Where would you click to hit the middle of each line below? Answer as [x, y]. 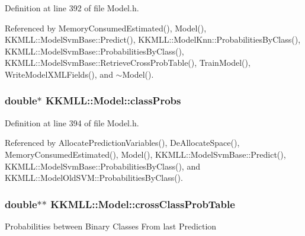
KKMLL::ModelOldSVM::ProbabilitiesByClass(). [94, 178]
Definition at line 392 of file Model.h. [72, 8]
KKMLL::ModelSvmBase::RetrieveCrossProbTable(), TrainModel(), [128, 63]
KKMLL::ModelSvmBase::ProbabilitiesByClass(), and [102, 166]
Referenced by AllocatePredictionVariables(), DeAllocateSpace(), [122, 143]
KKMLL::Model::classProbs [113, 101]
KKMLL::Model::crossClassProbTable [143, 204]
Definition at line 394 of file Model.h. [72, 122]
